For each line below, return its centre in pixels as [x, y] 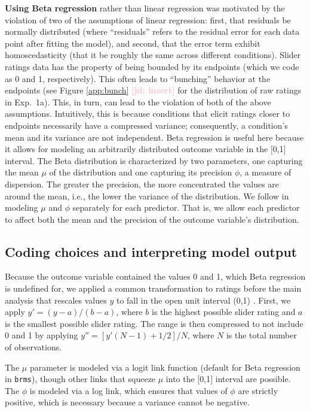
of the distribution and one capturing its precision [141, 172]
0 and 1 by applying [42, 335]
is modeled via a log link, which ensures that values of [128, 390]
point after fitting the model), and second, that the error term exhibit [133, 43]
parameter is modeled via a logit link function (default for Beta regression [165, 367]
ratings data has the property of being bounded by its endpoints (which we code [152, 66]
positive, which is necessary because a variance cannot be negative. [127, 402]
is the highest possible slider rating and [224, 312]
